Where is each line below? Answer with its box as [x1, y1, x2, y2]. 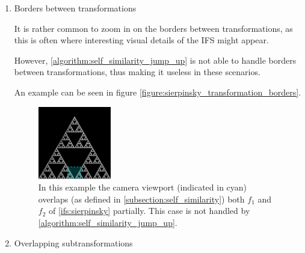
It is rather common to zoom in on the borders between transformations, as [14, 22, 293, 34]
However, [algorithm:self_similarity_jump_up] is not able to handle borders [14, 53, 297, 66]
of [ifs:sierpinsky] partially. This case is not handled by [49, 204, 250, 217]
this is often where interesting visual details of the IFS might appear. [14, 34, 269, 46]
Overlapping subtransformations [14, 236, 133, 249]
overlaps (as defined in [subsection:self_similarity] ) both [38, 192, 245, 205]
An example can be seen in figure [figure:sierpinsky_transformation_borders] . [14, 85, 301, 98]
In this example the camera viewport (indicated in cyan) [38, 181, 247, 194]
